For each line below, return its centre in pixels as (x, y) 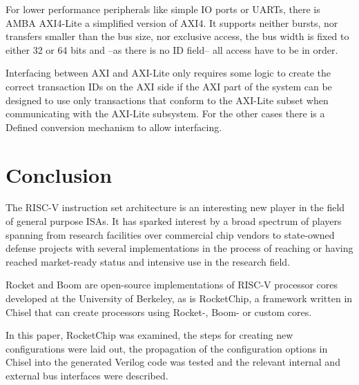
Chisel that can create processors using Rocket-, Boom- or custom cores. (159, 312)
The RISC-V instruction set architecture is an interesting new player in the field (175, 207)
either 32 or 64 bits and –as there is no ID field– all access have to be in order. (172, 49)
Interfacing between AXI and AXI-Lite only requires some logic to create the (168, 73)
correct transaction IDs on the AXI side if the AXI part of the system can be (169, 86)
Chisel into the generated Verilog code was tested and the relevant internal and (173, 362)
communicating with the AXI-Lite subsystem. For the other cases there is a (165, 113)
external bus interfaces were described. (87, 375)
